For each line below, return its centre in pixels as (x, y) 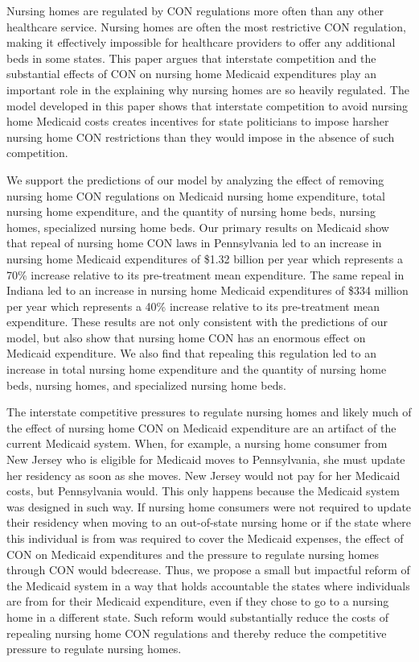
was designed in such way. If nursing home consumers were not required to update (209, 506)
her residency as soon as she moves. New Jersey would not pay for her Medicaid (203, 475)
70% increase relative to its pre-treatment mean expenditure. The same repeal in (205, 274)
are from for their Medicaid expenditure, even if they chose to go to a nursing (198, 601)
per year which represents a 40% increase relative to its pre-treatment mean (193, 306)
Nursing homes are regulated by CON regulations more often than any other (195, 10)
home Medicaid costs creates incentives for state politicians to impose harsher (198, 121)
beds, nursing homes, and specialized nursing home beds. (146, 385)
